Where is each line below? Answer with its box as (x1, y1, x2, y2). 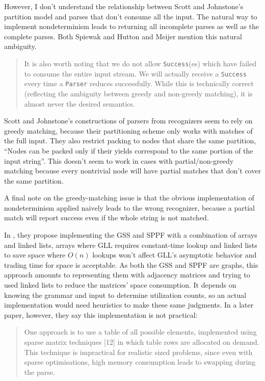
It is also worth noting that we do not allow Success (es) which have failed (24, 58, 257, 68)
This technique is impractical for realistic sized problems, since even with (24, 346, 253, 357)
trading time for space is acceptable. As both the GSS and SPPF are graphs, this (4, 259, 258, 270)
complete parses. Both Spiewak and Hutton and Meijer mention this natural (4, 31, 242, 41)
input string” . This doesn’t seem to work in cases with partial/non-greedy (4, 155, 234, 166)
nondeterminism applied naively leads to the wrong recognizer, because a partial (4, 202, 255, 213)
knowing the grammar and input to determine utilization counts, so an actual (4, 289, 247, 300)
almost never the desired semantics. (24, 98, 135, 109)
